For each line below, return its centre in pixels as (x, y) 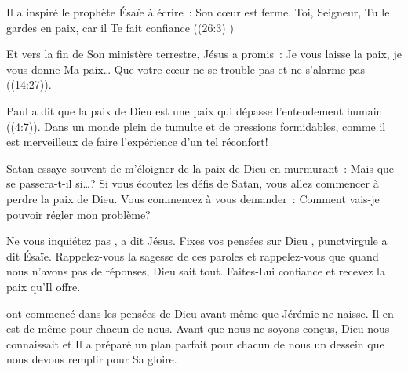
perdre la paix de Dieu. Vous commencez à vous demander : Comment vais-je (193, 198)
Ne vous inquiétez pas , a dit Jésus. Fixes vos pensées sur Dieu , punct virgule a (197, 241)
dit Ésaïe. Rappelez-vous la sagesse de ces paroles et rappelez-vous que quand (193, 255)
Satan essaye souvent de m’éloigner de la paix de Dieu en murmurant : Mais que (200, 168)
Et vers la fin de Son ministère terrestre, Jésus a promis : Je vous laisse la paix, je (204, 54)
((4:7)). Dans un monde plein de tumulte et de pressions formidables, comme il (196, 126)
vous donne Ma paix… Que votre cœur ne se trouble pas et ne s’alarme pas (186, 69)
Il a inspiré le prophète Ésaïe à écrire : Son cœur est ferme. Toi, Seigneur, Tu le (198, 12)
